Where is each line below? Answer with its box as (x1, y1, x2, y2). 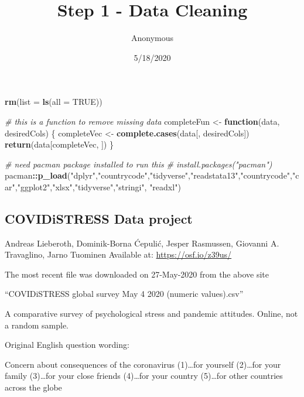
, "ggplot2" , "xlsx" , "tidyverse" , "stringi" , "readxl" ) (15, 180, 181, 193)
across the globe (5, 381, 62, 393)
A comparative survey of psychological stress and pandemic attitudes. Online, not (5, 307, 298, 320)
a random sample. (5, 319, 69, 331)
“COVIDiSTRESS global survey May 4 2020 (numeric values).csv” (5, 288, 244, 300)
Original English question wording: (5, 338, 129, 351)
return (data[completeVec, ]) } (5, 138, 114, 150)
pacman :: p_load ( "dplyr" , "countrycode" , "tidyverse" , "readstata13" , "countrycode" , (5, 169, 293, 182)
